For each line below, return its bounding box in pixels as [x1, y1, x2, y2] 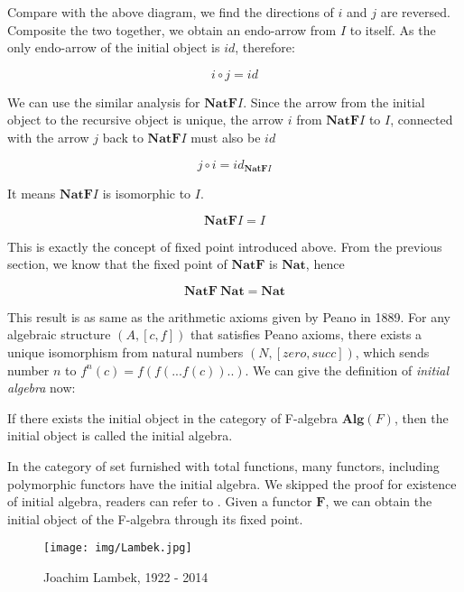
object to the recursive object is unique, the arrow [7, 110, 283, 129]
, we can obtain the [325, 492, 432, 511]
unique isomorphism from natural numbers [7, 342, 244, 361]
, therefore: [235, 38, 295, 57]
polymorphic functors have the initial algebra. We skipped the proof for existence [7, 474, 457, 493]
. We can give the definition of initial [245, 360, 450, 379]
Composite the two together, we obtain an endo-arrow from [7, 20, 337, 39]
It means [7, 184, 56, 203]
